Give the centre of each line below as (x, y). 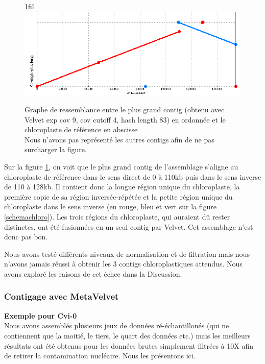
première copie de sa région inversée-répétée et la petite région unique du (118, 196)
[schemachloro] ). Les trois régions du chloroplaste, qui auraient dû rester (117, 216)
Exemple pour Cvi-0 (41, 315)
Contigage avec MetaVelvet (62, 296)
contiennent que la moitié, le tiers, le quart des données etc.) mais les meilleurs (127, 335)
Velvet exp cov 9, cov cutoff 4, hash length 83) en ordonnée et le (125, 119)
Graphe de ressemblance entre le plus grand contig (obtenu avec (125, 110)
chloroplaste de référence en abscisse (81, 129)
